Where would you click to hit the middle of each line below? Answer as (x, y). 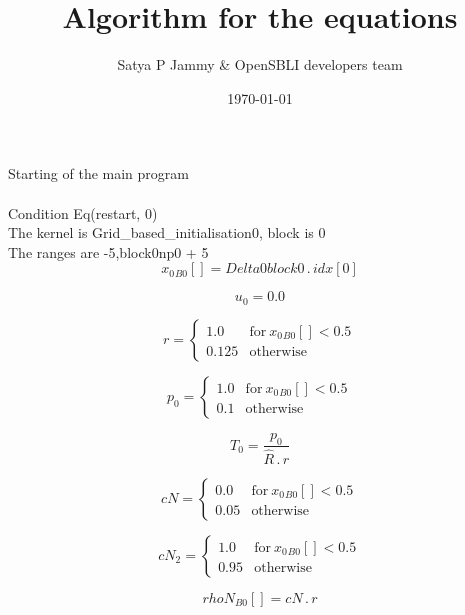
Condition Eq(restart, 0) (83, 212)
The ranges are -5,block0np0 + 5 (108, 251)
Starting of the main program (98, 173)
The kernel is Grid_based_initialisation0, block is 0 (167, 232)
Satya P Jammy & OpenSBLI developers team (260, 64)
